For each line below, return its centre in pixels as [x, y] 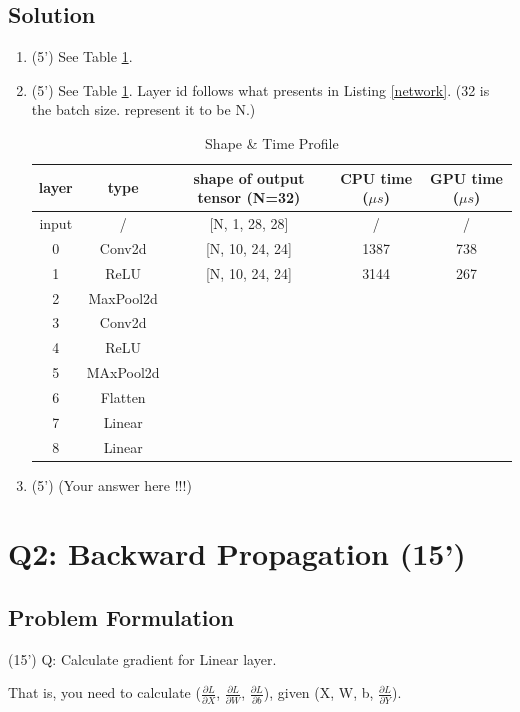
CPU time [376, 177]
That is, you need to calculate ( [104, 692]
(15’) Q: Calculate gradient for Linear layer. [142, 658]
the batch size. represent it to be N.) [143, 109]
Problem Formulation [121, 617]
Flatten [123, 396]
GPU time [466, 177]
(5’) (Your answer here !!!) [111, 484]
